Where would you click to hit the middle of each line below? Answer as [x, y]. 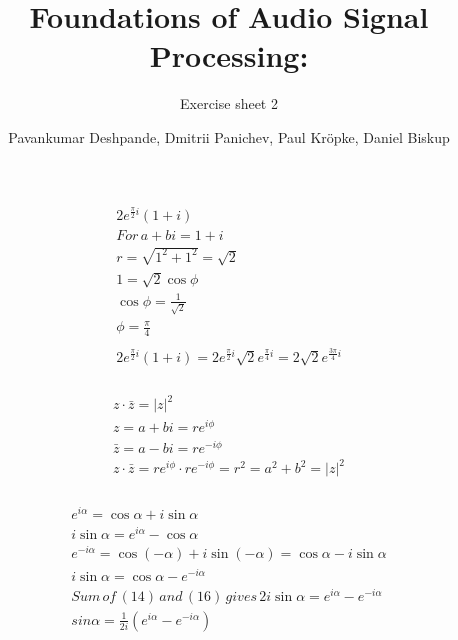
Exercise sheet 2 [229, 103]
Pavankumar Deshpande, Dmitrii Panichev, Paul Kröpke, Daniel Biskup [229, 136]
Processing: [229, 55]
